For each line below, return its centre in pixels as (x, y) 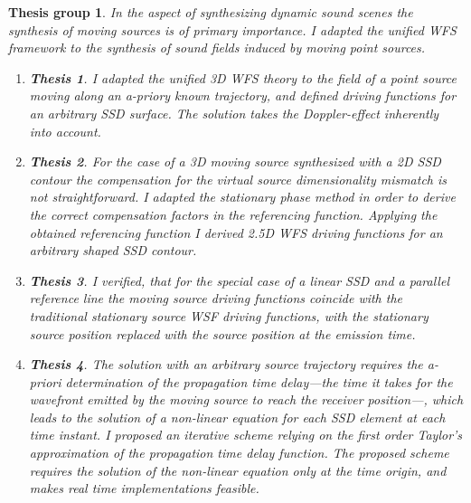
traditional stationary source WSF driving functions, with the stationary (229, 315)
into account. (65, 131)
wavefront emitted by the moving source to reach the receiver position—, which (246, 399)
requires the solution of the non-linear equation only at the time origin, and (238, 470)
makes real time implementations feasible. (144, 488)
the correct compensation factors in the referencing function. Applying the (233, 214)
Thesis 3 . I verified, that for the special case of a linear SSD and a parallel (239, 280)
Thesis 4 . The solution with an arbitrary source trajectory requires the (226, 364)
